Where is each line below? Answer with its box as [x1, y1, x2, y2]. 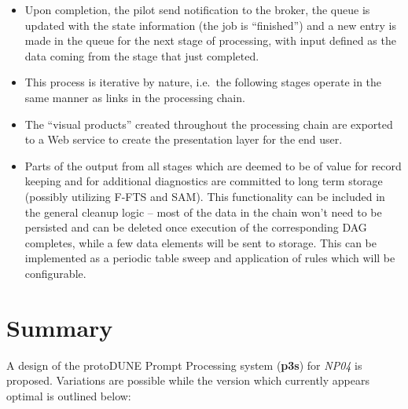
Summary [6, 311, 113, 343]
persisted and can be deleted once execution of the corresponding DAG [24, 219, 367, 236]
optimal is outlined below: [6, 387, 131, 404]
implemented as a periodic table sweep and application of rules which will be [24, 250, 395, 266]
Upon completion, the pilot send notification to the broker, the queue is [24, 2, 370, 17]
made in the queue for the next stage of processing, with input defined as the [24, 32, 396, 49]
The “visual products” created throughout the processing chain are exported [24, 115, 393, 132]
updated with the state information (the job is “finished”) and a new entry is [24, 16, 396, 33]
